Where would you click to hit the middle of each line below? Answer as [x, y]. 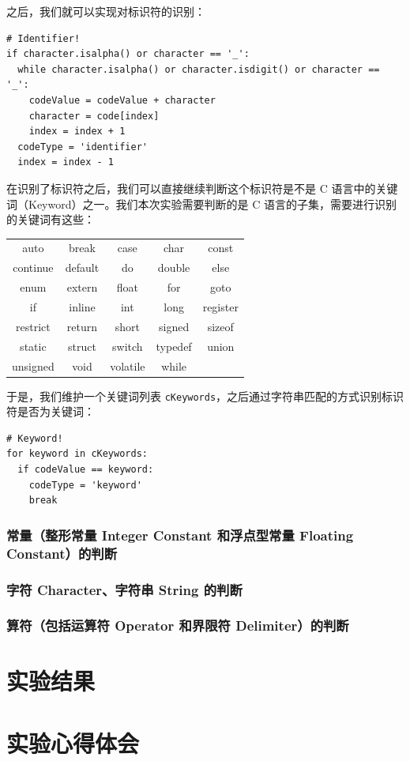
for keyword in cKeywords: [77, 454]
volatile [128, 365]
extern [82, 287]
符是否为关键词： [51, 411]
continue [33, 267]
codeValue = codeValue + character [122, 100]
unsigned [33, 365]
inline [82, 307]
